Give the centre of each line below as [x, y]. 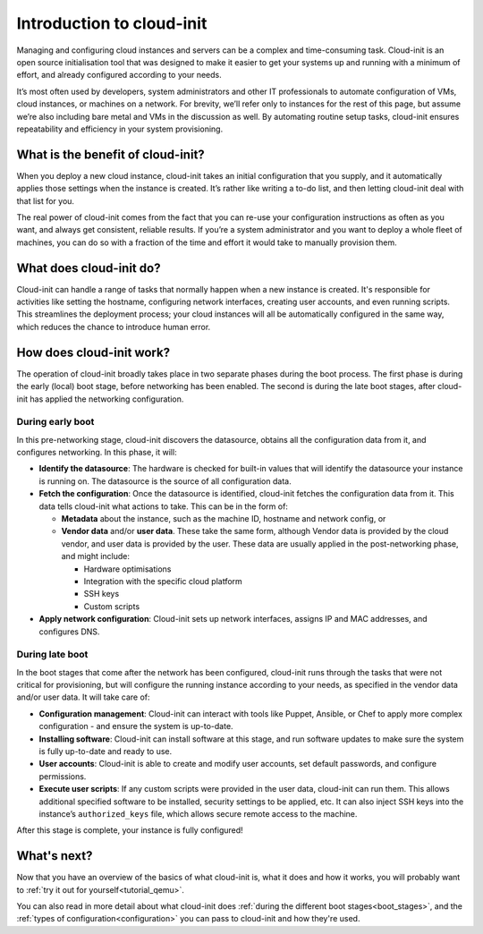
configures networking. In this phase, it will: [97, 453]
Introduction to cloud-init [112, 23]
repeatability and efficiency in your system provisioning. [120, 129]
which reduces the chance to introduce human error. [114, 327]
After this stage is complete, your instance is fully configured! [130, 830]
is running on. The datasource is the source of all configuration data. [165, 481]
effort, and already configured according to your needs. [119, 75]
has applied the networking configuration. [107, 399]
